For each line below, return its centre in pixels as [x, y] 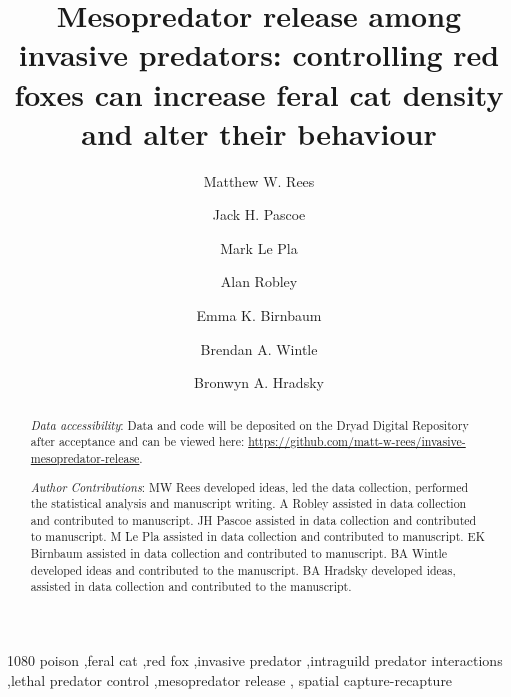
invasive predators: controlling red [259, 54]
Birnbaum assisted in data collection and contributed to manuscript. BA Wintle [239, 553]
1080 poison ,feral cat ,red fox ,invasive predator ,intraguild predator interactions [255, 660]
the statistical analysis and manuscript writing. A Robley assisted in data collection [248, 503]
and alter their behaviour [259, 132]
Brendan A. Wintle [259, 348]
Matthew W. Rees [259, 180]
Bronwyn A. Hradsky [259, 382]
